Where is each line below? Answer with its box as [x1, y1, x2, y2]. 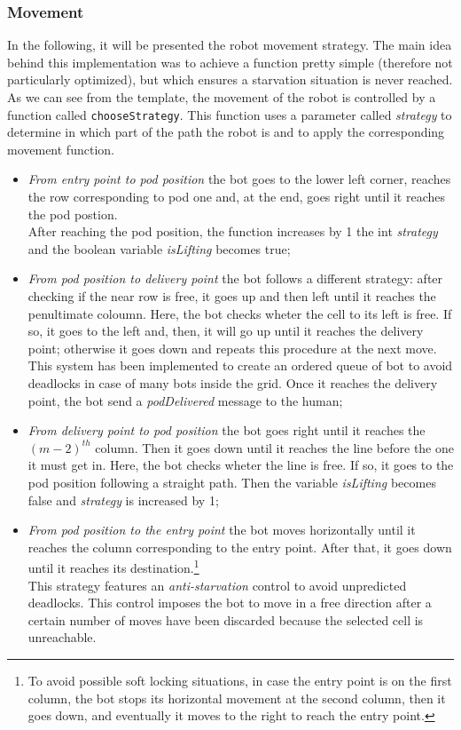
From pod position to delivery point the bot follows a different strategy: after [27, 269, 443, 288]
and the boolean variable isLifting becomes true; [27, 239, 291, 258]
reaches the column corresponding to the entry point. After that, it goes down [27, 537, 452, 556]
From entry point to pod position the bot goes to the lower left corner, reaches [27, 170, 451, 188]
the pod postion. [27, 204, 118, 223]
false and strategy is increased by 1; [27, 490, 219, 509]
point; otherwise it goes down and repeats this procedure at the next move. [27, 338, 437, 357]
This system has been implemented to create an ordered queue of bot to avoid [27, 356, 453, 375]
